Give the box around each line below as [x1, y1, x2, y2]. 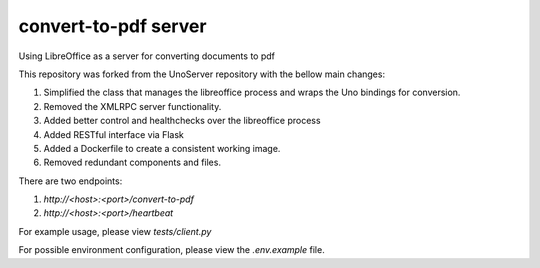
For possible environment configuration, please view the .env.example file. [18, 244, 325, 256]
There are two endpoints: [18, 175, 123, 187]
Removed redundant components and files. [43, 156, 222, 169]
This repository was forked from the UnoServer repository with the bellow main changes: [18, 68, 385, 80]
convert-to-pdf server [18, 15, 207, 37]
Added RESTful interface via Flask [43, 128, 184, 140]
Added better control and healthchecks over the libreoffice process [43, 115, 321, 127]
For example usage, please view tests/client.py [18, 225, 212, 237]
